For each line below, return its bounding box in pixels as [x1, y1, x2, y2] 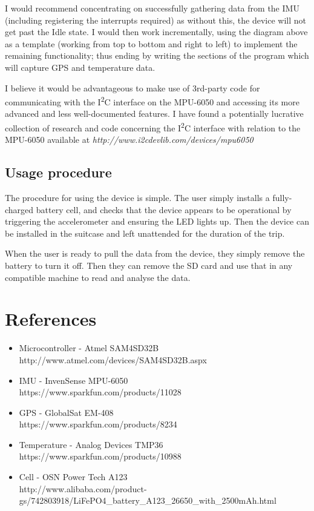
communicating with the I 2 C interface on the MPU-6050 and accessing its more [5, 94, 299, 108]
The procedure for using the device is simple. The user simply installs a [5, 191, 270, 204]
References [5, 306, 97, 331]
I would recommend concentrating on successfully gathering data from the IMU [5, 2, 299, 14]
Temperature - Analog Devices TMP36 [19, 438, 163, 450]
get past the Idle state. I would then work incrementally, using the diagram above [5, 25, 308, 38]
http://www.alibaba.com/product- [19, 482, 147, 495]
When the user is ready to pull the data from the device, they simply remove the [5, 247, 305, 260]
